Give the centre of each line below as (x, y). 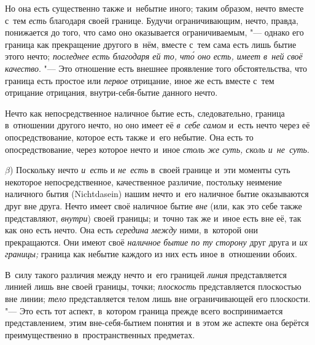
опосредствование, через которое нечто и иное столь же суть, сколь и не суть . (157, 149)
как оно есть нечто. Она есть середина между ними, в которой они (131, 230)
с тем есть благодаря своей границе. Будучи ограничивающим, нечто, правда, (152, 20)
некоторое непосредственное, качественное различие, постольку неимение (143, 181)
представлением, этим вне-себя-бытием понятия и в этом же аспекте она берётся (157, 323)
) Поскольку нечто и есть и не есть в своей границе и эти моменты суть (150, 170)
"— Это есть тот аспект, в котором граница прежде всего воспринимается (144, 310)
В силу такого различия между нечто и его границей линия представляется (146, 274)
